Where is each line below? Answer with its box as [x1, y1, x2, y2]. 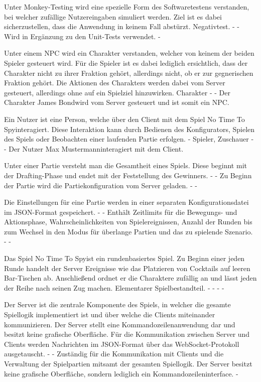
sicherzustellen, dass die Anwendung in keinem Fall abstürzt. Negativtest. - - [4, 21, 239, 32]
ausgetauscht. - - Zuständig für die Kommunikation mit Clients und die [4, 348, 224, 359]
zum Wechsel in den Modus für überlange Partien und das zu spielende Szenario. [4, 226, 253, 236]
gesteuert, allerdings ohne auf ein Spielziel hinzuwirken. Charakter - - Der [4, 87, 230, 97]
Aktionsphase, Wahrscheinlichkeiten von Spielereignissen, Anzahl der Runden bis [4, 216, 252, 227]
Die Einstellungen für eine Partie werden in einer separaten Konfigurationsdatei [4, 197, 249, 207]
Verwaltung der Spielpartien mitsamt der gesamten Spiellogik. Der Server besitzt [4, 358, 252, 368]
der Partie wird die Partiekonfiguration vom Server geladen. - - [4, 180, 197, 190]
